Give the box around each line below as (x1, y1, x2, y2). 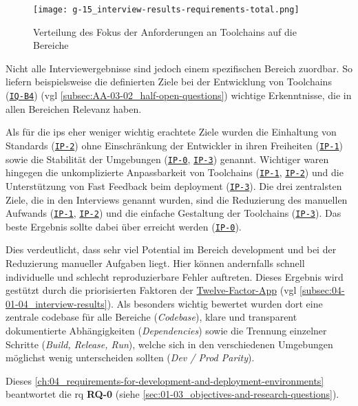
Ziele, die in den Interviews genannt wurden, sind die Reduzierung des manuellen (6, 192, 348, 206)
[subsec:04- (299, 283, 345, 297)
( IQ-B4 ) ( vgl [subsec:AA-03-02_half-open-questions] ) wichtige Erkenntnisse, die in (6, 88, 352, 103)
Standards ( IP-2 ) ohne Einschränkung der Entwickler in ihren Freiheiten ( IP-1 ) (6, 138, 344, 152)
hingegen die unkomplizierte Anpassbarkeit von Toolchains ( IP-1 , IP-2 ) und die (6, 165, 344, 180)
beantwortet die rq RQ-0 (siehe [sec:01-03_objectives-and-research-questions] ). (6, 387, 339, 401)
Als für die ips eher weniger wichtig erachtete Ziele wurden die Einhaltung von (6, 125, 337, 139)
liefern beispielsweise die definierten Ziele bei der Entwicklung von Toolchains (6, 74, 332, 89)
